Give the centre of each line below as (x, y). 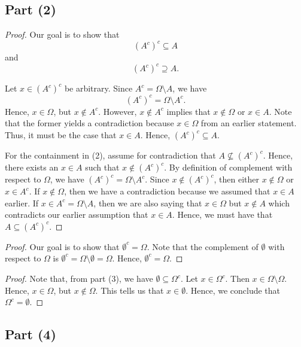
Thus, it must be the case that (61, 135)
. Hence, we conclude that (233, 290)
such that (102, 167)
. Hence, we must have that (222, 214)
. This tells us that (130, 290)
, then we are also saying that (148, 203)
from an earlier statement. (249, 123)
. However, (118, 111)
